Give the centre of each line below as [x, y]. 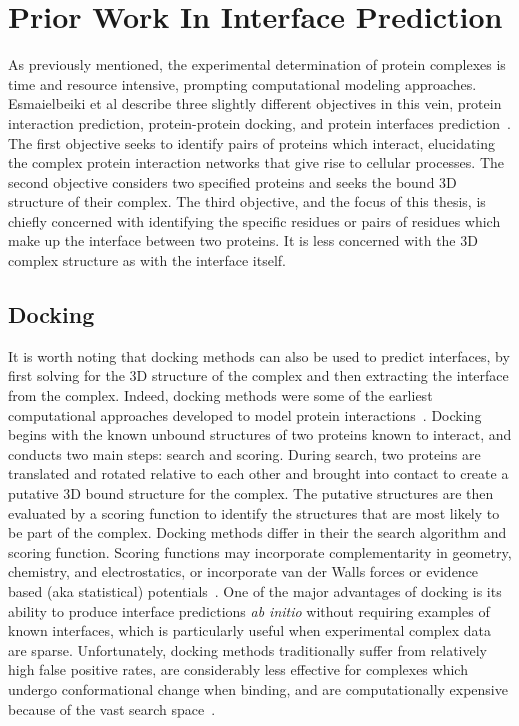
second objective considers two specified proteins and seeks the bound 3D [232, 181]
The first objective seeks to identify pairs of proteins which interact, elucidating [252, 142]
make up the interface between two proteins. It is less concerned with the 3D [243, 240]
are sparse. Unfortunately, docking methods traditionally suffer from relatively [247, 649]
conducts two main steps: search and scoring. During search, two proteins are [244, 453]
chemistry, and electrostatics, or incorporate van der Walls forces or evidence [243, 571]
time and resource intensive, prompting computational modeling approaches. [242, 83]
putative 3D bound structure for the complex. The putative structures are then [251, 493]
